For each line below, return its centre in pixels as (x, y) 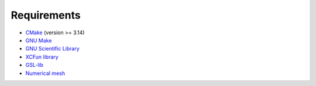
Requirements (46, 15)
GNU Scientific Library (52, 49)
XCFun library (42, 57)
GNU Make (39, 40)
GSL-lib (35, 65)
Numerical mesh (45, 73)
